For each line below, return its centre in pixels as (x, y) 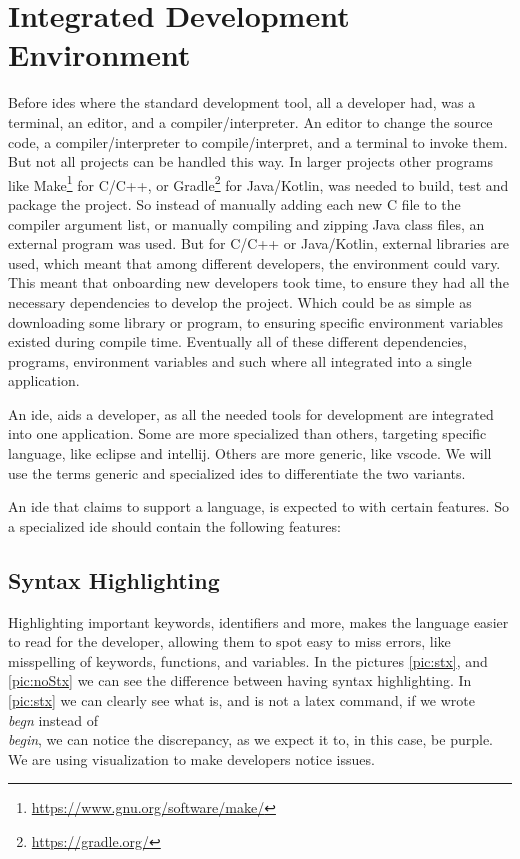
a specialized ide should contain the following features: (174, 525)
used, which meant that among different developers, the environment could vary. (254, 262)
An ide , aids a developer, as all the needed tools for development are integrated (251, 413)
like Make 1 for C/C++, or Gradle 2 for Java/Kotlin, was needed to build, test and (258, 183)
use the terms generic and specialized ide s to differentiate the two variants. (237, 472)
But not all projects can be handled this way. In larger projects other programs (250, 161)
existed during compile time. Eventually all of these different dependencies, (238, 341)
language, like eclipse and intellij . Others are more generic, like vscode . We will (250, 453)
